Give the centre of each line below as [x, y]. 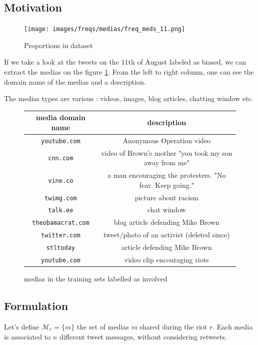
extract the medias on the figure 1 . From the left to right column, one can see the [129, 72]
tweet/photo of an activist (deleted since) [166, 235]
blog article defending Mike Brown [166, 222]
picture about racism [167, 197]
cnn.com [61, 158]
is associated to [27, 336]
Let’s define [22, 327]
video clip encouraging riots [167, 260]
